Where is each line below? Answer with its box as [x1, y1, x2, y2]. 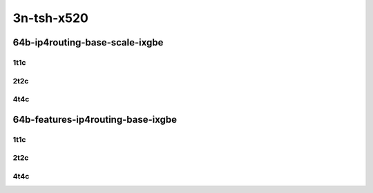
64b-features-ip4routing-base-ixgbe [12, 114, 178, 125]
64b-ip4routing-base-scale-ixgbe [12, 37, 164, 48]
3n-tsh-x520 [12, 10, 89, 26]
